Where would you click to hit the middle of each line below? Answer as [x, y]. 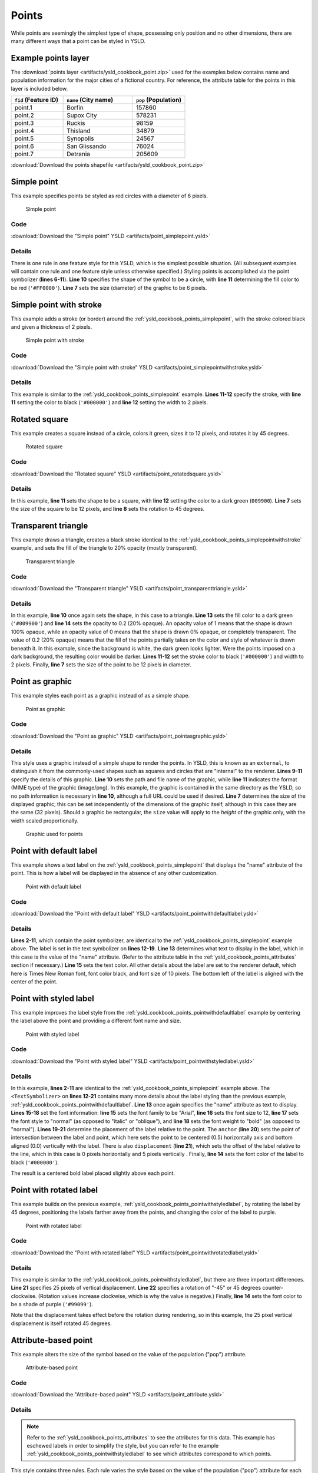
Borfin [75, 108]
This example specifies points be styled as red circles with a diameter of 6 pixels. [110, 196]
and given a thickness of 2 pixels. [52, 327]
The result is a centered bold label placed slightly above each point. [93, 1173]
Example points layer [50, 58]
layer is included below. [39, 88]
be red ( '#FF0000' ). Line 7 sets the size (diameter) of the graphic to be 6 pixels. [109, 288]
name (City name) [90, 100]
